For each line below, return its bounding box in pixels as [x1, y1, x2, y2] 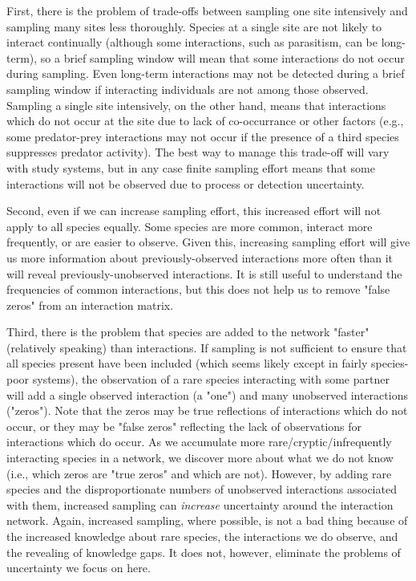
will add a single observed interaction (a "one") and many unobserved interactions [6, 386, 408, 403]
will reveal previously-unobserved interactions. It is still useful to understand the [6, 265, 402, 282]
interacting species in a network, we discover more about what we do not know [6, 449, 394, 466]
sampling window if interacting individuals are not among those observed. [6, 80, 369, 97]
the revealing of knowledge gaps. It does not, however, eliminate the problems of [6, 543, 401, 560]
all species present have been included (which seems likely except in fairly [6, 355, 368, 372]
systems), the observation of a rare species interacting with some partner [32, 371, 390, 388]
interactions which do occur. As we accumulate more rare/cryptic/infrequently [6, 433, 392, 450]
